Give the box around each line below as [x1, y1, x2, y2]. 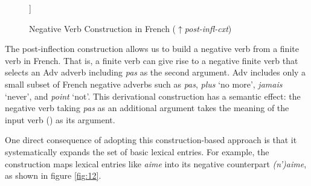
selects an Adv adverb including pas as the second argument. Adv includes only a [5, 66, 306, 79]
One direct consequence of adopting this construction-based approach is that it [5, 133, 297, 146]
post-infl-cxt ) [184, 22, 232, 34]
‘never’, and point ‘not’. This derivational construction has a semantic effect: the [5, 89, 301, 102]
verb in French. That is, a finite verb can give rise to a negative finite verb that [5, 54, 298, 66]
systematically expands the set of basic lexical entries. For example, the [5, 145, 269, 158]
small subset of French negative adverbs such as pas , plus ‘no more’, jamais [5, 77, 283, 90]
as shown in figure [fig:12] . [5, 169, 101, 182]
